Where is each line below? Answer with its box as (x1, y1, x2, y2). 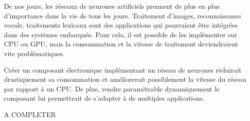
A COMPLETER (4, 109, 56, 119)
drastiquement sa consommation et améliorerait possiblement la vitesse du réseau (4, 74, 247, 84)
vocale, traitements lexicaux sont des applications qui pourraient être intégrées (4, 20, 238, 30)
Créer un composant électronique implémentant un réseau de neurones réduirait (4, 64, 242, 75)
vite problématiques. (4, 48, 65, 58)
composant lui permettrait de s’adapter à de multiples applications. (4, 93, 205, 103)
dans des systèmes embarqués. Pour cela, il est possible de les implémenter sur (4, 29, 237, 39)
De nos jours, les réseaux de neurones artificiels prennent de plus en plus (4, 1, 220, 11)
